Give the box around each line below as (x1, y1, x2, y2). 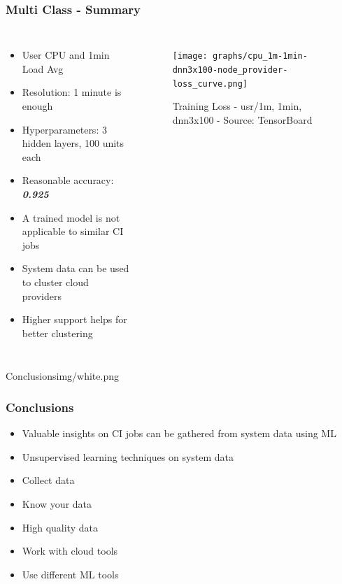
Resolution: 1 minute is (22, 85, 122, 99)
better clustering (22, 325, 93, 340)
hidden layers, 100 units (22, 136, 124, 150)
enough (22, 99, 53, 113)
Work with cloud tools (22, 543, 118, 558)
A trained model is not (22, 210, 120, 225)
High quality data (22, 520, 98, 534)
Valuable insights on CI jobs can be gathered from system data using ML (22, 426, 336, 441)
